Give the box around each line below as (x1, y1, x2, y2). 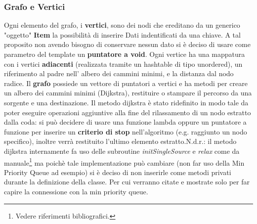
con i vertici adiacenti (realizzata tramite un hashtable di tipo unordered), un (4, 58, 243, 69)
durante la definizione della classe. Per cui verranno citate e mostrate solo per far (4, 177, 250, 187)
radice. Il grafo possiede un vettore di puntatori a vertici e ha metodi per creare (4, 78, 248, 88)
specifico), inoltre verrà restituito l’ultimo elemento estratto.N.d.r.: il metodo (4, 136, 237, 146)
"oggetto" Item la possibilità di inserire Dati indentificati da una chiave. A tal (4, 29, 241, 40)
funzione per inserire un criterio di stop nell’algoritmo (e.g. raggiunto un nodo (4, 126, 247, 136)
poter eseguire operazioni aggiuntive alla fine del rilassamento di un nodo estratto (4, 107, 251, 117)
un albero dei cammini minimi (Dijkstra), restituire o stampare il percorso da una (4, 88, 252, 98)
